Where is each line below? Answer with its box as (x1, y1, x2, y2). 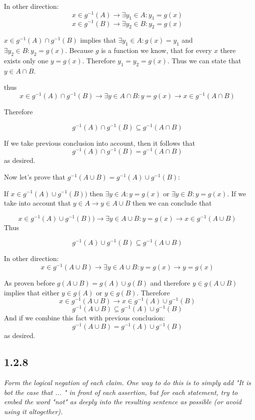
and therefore (150, 278, 190, 288)
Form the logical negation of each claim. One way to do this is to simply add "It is (4, 377, 251, 387)
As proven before (4, 278, 55, 288)
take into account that (4, 198, 71, 208)
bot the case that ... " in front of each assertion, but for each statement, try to (4, 387, 238, 397)
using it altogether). (4, 406, 63, 416)
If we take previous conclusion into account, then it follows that (4, 137, 195, 148)
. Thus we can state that (167, 55, 241, 65)
